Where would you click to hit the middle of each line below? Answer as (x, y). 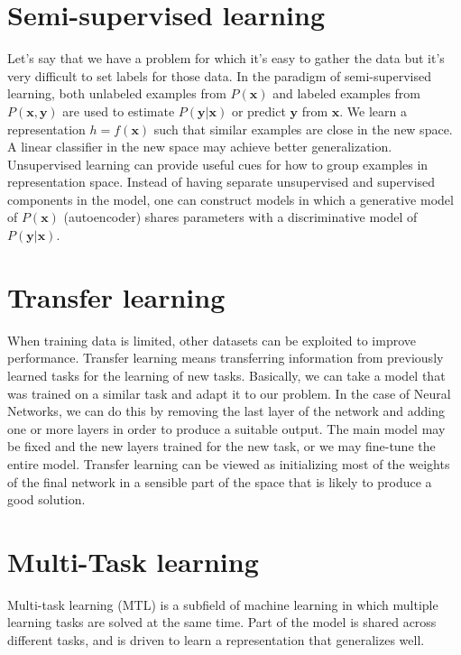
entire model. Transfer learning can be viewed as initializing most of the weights (229, 463)
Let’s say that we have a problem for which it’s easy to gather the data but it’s (226, 58)
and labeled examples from (347, 93)
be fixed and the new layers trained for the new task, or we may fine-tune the (221, 446)
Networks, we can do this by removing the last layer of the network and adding (226, 411)
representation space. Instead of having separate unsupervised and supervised (221, 182)
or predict (258, 111)
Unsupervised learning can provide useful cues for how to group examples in (218, 164)
